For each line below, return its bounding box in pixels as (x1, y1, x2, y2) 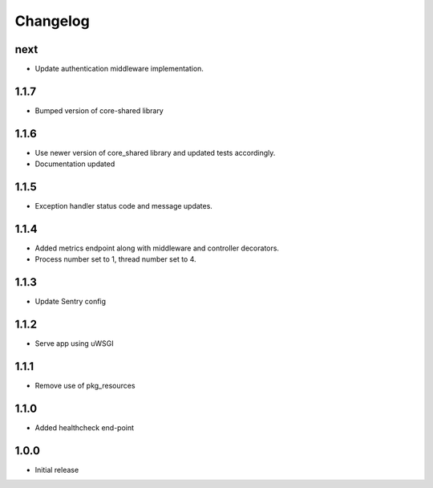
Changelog (14, 12, 90, 30)
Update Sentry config (34, 297, 107, 307)
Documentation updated (34, 159, 115, 169)
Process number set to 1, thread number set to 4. (34, 254, 196, 264)
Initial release (34, 466, 79, 474)
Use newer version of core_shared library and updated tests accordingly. (34, 148, 276, 157)
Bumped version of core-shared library (34, 105, 164, 116)
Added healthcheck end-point (34, 423, 135, 433)
